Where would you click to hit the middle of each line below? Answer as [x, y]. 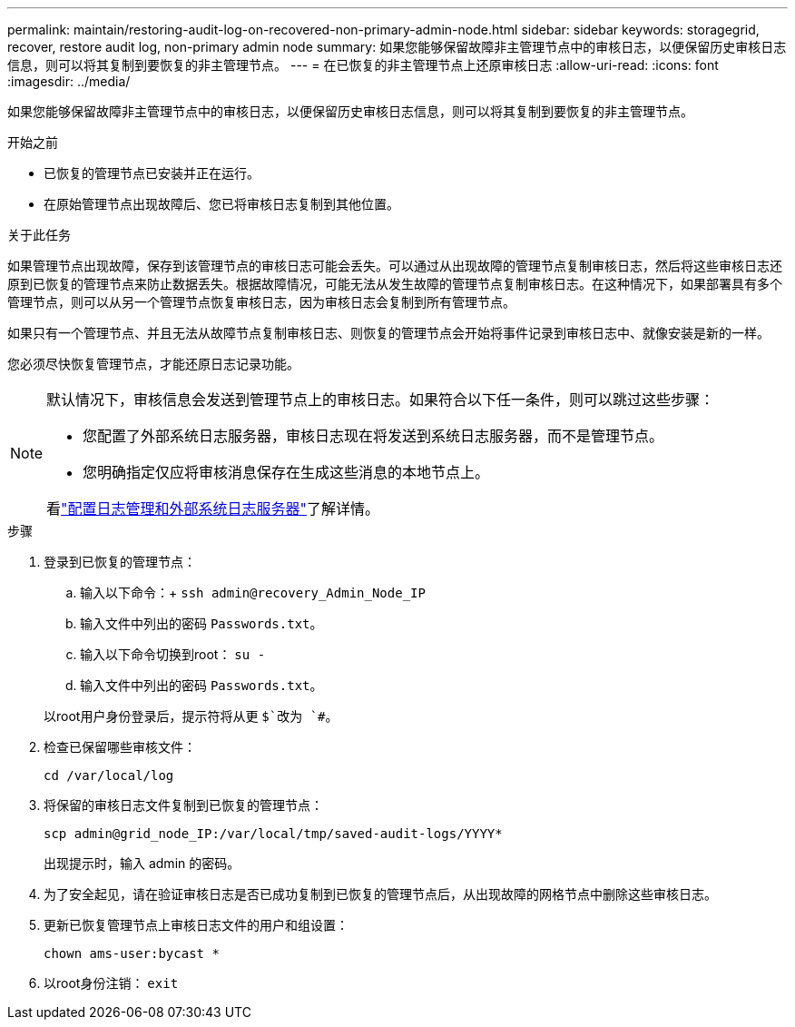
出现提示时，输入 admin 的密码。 [142, 863]
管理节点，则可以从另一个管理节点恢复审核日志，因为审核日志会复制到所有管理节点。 [261, 302]
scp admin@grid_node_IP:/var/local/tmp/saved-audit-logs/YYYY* [273, 834]
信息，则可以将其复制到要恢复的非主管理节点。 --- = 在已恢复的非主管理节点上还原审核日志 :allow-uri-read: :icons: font [363, 65]
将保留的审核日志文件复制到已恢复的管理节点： [183, 805]
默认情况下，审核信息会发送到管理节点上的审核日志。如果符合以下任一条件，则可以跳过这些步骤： [381, 400]
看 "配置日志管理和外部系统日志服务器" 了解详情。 [213, 509]
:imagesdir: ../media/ [69, 81]
